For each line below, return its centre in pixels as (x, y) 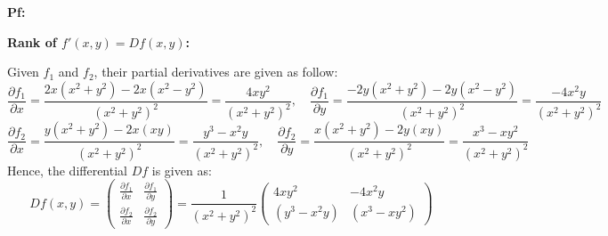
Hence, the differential (67, 170)
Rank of (32, 41)
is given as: (182, 170)
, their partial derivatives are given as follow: (216, 72)
